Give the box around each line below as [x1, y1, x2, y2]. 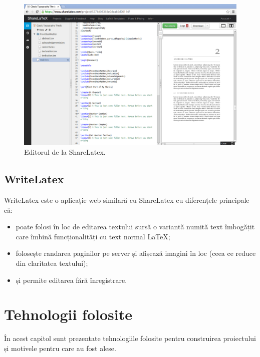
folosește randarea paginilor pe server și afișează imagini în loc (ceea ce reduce [16, 248, 256, 258]
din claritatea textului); [16, 257, 88, 268]
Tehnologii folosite [4, 304, 132, 324]
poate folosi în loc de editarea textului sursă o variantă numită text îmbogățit [16, 221, 255, 232]
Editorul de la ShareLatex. [24, 147, 106, 157]
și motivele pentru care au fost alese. [4, 342, 116, 353]
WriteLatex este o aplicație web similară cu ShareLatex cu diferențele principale [4, 194, 249, 205]
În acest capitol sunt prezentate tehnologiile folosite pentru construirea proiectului [4, 333, 256, 343]
